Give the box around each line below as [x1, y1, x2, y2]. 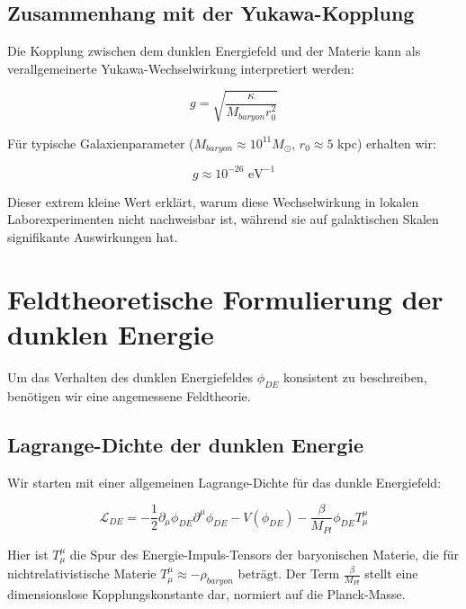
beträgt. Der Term [237, 564, 340, 583]
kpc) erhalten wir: [337, 133, 436, 152]
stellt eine [364, 564, 418, 583]
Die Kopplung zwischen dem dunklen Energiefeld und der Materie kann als [7, 41, 421, 60]
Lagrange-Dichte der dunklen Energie [7, 430, 364, 458]
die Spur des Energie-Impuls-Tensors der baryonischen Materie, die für [69, 544, 459, 563]
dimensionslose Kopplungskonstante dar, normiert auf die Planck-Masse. [7, 584, 406, 603]
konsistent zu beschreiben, [282, 367, 427, 386]
